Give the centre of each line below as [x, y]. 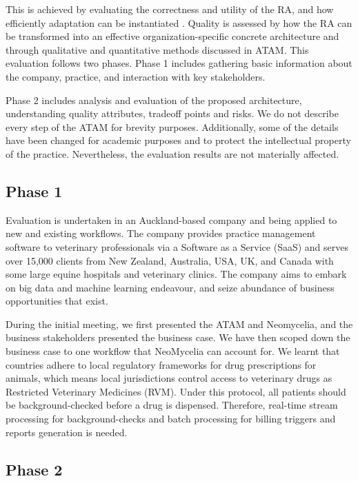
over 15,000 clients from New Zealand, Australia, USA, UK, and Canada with [170, 260]
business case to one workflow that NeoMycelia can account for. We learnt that [173, 351]
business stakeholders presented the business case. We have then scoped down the [178, 337]
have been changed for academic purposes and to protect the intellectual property [178, 140]
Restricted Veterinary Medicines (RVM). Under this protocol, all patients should [176, 391]
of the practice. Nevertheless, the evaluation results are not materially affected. [172, 153]
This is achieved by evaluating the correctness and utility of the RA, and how [170, 9]
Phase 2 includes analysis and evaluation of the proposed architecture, [154, 100]
